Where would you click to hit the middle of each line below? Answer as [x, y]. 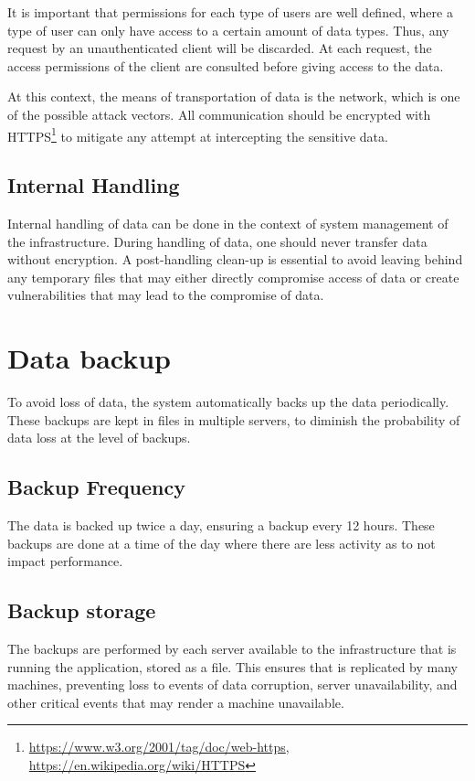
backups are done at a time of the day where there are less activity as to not [222, 543]
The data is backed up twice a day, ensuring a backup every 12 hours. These [221, 525]
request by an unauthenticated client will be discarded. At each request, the [220, 48]
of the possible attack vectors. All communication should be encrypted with [219, 114]
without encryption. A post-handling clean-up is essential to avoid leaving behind [235, 259]
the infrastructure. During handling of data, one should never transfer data [217, 241]
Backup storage [82, 610]
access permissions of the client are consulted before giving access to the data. [226, 65]
